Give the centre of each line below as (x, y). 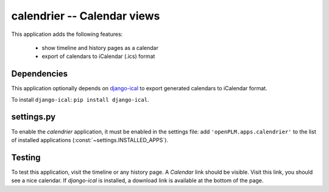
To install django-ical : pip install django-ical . (80, 99)
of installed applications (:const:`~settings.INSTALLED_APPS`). (90, 140)
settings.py (34, 117)
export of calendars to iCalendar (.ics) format (98, 56)
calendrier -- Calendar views (86, 16)
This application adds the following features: (67, 34)
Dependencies (40, 74)
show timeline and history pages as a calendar (100, 48)
